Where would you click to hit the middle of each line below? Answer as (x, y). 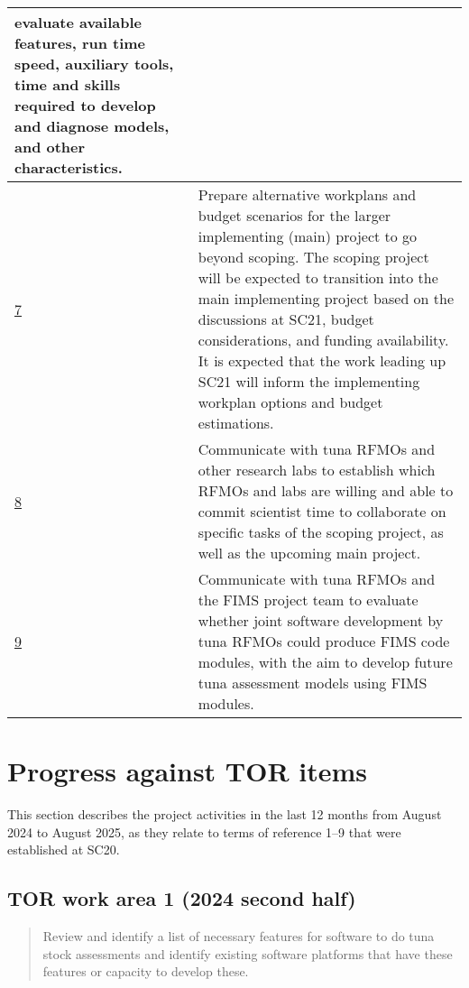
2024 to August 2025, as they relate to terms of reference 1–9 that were (204, 831)
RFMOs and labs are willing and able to (326, 490)
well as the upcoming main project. (309, 553)
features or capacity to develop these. (146, 971)
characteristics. (69, 167)
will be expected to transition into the (318, 277)
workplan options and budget (290, 402)
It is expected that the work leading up (322, 360)
